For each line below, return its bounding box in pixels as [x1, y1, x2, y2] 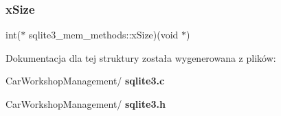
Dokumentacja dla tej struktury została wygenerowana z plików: [5, 50, 276, 65]
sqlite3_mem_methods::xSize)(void [28, 27, 179, 42]
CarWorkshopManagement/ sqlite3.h [5, 97, 166, 111]
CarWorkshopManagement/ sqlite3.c [5, 73, 165, 88]
